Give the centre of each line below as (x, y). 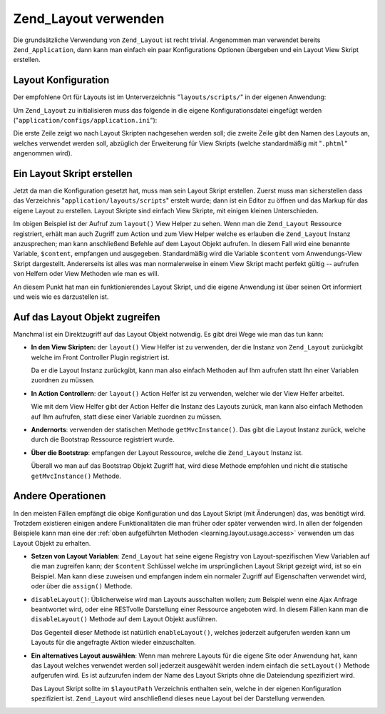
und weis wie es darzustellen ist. (61, 297)
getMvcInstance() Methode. (76, 476)
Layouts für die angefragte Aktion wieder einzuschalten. (113, 643)
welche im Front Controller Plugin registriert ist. (101, 357)
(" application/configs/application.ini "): (85, 121)
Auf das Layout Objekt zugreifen (87, 317)
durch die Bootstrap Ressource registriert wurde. (103, 439)
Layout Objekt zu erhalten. (52, 543)
